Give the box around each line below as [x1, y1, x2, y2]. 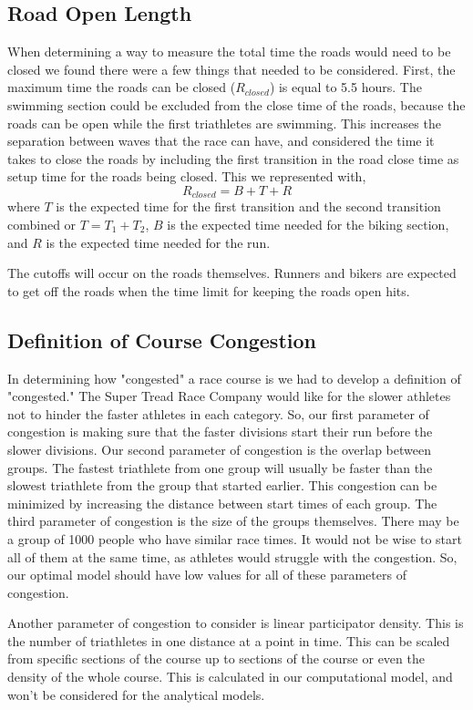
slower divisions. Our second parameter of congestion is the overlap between [7, 439, 431, 458]
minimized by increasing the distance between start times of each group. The [7, 493, 437, 512]
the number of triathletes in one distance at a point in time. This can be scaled [7, 631, 450, 650]
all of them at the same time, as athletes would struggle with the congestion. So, [7, 547, 458, 566]
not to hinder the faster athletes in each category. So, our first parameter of [7, 404, 429, 423]
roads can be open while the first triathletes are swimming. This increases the [7, 113, 441, 132]
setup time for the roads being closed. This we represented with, [7, 167, 366, 186]
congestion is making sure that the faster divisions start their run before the [7, 422, 433, 441]
